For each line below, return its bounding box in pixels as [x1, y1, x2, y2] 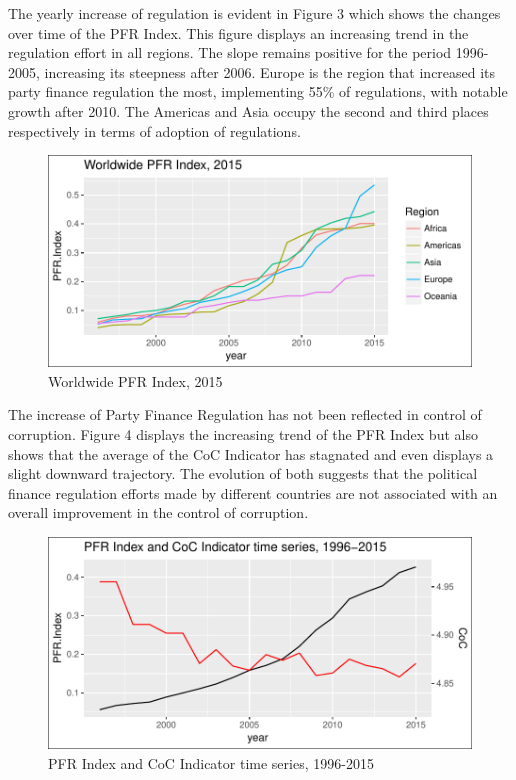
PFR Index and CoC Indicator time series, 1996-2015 [48, 752, 374, 773]
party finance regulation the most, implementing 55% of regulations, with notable [8, 81, 508, 102]
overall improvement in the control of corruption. [8, 502, 309, 523]
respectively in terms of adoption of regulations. [8, 120, 301, 141]
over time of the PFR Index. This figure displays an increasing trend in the [8, 22, 469, 43]
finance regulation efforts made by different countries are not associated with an [8, 482, 498, 503]
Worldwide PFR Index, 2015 [48, 370, 223, 391]
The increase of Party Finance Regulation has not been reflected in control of [8, 404, 482, 425]
